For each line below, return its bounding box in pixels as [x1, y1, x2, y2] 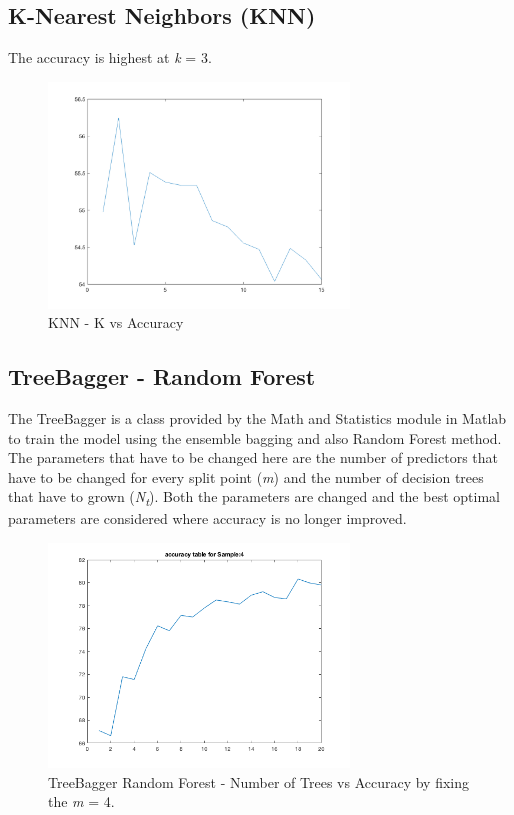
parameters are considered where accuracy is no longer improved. [8, 508, 407, 529]
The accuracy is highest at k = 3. [8, 47, 212, 68]
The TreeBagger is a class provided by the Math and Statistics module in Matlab [8, 407, 507, 428]
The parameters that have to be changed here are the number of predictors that [8, 447, 499, 468]
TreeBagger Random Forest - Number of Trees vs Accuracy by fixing [48, 771, 470, 792]
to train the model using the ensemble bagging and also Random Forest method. [8, 427, 502, 448]
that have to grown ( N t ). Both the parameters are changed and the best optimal [8, 486, 500, 510]
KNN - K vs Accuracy [48, 312, 184, 333]
